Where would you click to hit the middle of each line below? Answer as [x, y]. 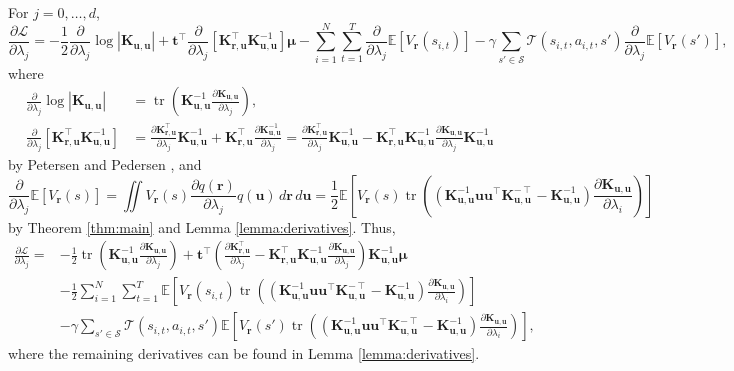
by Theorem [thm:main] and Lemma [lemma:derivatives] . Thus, [202, 226]
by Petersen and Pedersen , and [105, 163]
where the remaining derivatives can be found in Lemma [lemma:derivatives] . [244, 353]
